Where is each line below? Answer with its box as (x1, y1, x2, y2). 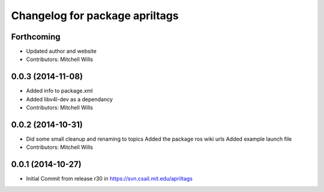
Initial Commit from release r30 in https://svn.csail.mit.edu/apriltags (26, 175, 193, 182)
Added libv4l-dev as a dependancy (26, 96, 113, 103)
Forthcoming (11, 32, 61, 42)
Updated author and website (26, 48, 97, 55)
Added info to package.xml (26, 87, 93, 95)
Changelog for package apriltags (11, 9, 179, 22)
